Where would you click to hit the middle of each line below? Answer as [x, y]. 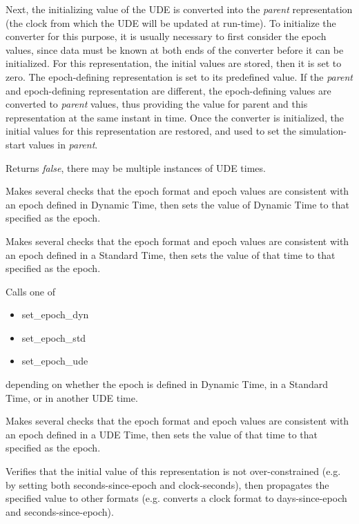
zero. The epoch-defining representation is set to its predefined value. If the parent [179, 76]
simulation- [323, 131]
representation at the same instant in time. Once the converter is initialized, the [175, 117]
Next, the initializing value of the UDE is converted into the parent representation [179, 9]
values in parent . [63, 144]
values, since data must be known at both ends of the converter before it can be [175, 49]
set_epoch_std [54, 337]
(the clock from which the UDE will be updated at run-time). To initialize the [171, 22]
